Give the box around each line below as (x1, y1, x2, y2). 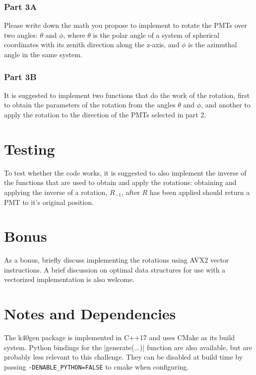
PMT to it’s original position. (4, 196, 94, 207)
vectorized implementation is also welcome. (4, 274, 135, 284)
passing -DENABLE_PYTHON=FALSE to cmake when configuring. (4, 361, 189, 372)
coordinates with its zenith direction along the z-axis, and (4, 39, 180, 50)
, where (63, 29, 85, 40)
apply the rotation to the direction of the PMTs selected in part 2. (4, 109, 206, 119)
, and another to (201, 99, 251, 110)
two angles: (4, 29, 38, 40)
